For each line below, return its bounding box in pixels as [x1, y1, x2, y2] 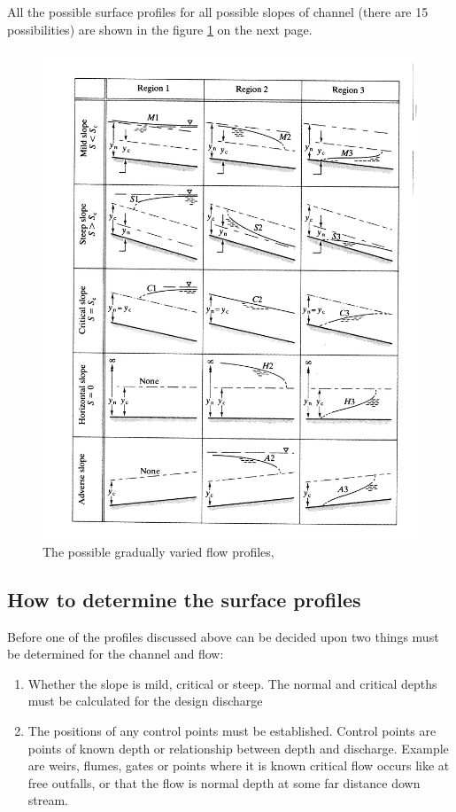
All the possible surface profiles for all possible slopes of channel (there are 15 [7, 3, 429, 20]
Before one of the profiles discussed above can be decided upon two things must [7, 627, 439, 645]
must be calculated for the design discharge [27, 691, 263, 710]
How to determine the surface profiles [7, 585, 361, 613]
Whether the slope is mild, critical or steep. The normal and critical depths [27, 674, 437, 692]
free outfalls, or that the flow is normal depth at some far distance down [27, 773, 421, 792]
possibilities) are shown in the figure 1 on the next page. [7, 20, 313, 38]
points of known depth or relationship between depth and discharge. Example [27, 738, 449, 757]
